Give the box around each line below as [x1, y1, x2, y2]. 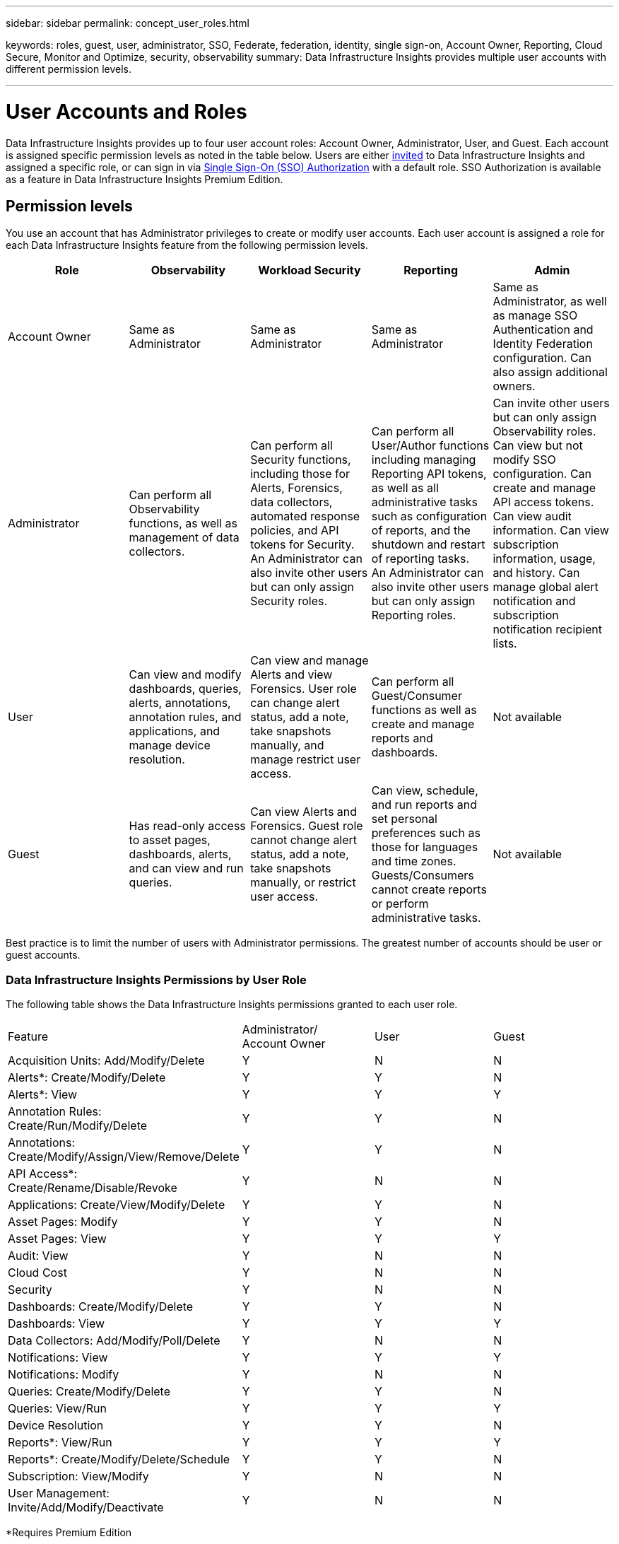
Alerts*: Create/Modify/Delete [8, 1070, 166, 1085]
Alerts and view [250, 667, 333, 682]
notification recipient [493, 622, 603, 637]
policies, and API [250, 523, 339, 538]
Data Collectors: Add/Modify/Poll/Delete [8, 1333, 220, 1348]
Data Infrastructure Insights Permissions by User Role [6, 972, 307, 987]
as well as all [371, 481, 439, 496]
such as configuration [371, 509, 488, 524]
